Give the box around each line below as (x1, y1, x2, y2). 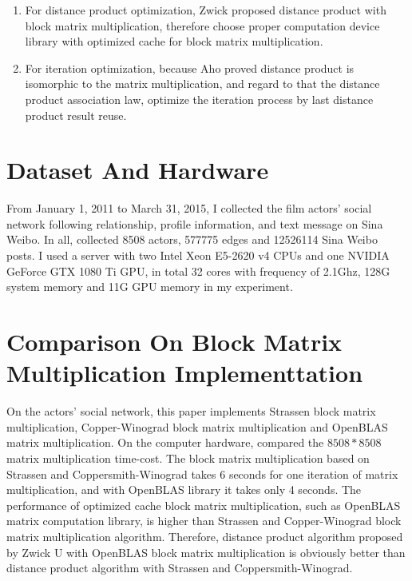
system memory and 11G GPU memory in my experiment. (6, 278, 293, 295)
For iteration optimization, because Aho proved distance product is (25, 59, 355, 76)
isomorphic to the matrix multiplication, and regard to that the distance (25, 75, 380, 92)
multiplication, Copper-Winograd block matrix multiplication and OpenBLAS (6, 418, 388, 435)
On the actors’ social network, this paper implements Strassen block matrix (6, 403, 376, 420)
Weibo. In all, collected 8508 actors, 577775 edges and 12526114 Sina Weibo (6, 231, 378, 248)
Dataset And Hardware (6, 153, 269, 186)
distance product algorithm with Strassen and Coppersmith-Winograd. (6, 559, 353, 576)
